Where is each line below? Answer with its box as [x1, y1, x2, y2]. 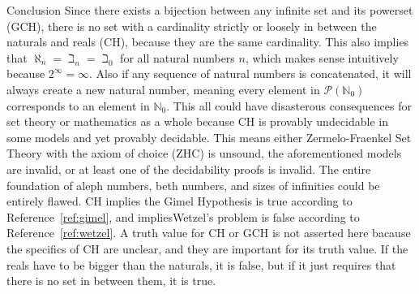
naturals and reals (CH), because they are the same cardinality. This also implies [6, 33, 409, 50]
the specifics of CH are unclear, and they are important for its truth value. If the [6, 240, 408, 257]
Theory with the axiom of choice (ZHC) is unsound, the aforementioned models [6, 145, 402, 162]
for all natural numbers [120, 49, 235, 66]
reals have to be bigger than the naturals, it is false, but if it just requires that [6, 256, 396, 273]
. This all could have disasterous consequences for [166, 97, 412, 114]
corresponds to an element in [6, 97, 150, 114]
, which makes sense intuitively [245, 49, 399, 66]
